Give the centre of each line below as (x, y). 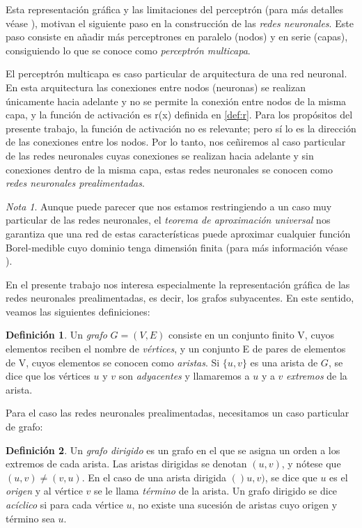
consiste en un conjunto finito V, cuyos (251, 335)
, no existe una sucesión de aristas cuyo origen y (235, 504)
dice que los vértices (48, 376)
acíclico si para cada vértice (64, 504)
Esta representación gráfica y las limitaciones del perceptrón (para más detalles (175, 9)
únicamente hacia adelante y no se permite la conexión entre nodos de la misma (176, 101)
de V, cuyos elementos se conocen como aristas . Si (113, 362)
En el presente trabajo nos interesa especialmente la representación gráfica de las (178, 284)
